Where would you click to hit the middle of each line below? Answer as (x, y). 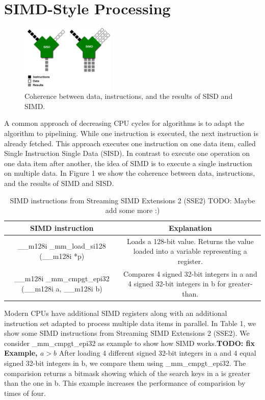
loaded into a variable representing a (190, 251)
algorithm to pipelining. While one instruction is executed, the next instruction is (131, 133)
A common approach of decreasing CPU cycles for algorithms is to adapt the (124, 123)
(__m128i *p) (62, 256)
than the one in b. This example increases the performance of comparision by (125, 383)
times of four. (25, 393)
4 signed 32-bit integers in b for (177, 284)
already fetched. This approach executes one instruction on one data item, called (130, 143)
